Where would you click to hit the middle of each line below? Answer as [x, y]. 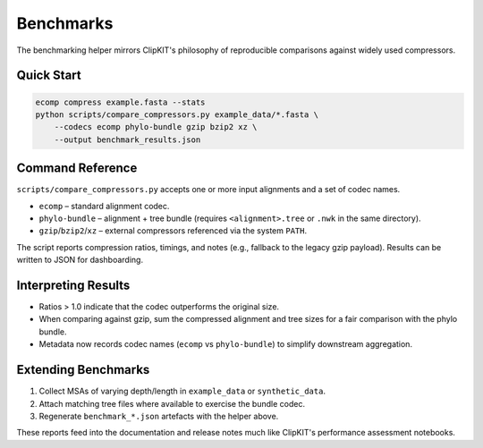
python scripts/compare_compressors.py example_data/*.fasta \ [177, 114]
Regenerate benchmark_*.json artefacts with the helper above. [159, 416]
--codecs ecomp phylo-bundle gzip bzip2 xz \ [156, 127]
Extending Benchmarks [83, 370]
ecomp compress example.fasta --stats [120, 102]
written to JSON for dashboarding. [80, 260]
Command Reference [77, 169]
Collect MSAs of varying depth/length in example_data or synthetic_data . [182, 391]
